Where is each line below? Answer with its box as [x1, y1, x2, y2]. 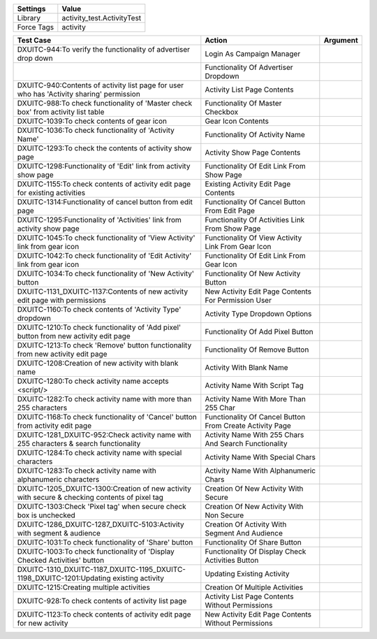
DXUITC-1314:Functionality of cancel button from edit [17, 197, 193, 206]
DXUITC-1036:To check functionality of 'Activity [17, 126, 175, 135]
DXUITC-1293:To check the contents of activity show [17, 143, 192, 153]
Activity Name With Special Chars [205, 452, 316, 461]
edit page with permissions [17, 296, 106, 305]
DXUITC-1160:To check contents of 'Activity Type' [17, 305, 182, 314]
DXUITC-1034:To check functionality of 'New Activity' [17, 269, 195, 278]
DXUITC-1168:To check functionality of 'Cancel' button [17, 412, 197, 422]
